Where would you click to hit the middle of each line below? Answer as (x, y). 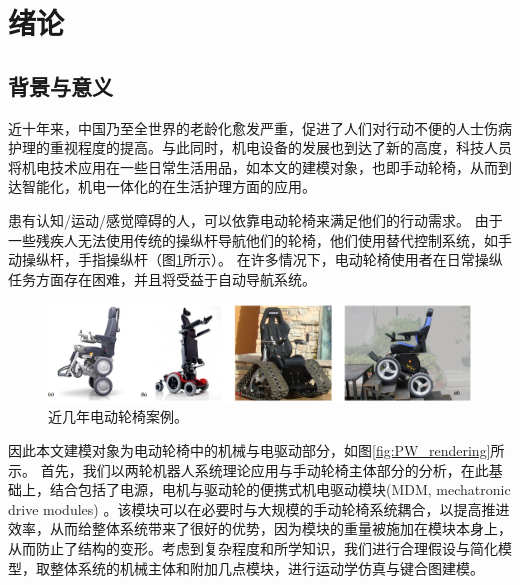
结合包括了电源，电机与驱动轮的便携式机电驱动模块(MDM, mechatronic (280, 489)
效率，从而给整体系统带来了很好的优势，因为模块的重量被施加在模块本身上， (260, 528)
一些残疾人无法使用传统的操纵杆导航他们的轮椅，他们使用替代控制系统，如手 (260, 239)
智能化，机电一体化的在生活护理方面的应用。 (168, 186)
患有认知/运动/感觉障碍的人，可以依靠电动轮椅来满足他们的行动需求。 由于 (255, 219)
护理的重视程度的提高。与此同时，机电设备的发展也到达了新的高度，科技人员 (260, 147)
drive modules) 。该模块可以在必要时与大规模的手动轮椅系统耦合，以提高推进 (259, 508)
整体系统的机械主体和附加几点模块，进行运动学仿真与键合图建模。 (266, 567)
